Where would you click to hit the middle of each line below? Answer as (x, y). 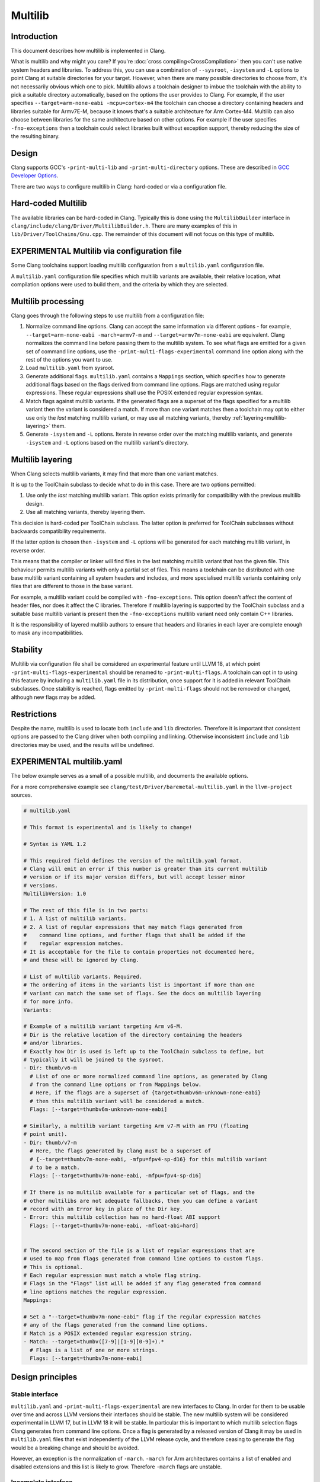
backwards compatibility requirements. (59, 531)
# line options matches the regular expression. (95, 1292)
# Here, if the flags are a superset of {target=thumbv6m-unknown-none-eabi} (145, 1093)
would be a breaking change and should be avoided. (75, 1448)
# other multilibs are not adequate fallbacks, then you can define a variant (140, 1201)
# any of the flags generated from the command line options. (116, 1325)
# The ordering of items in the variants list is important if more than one (139, 985)
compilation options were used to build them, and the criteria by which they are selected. (119, 285)
